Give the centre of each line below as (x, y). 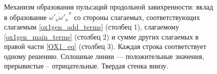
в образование (25, 17)
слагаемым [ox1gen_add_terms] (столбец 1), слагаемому (92, 26)
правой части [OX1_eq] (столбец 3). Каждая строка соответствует (105, 46)
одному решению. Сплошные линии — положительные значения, (104, 56)
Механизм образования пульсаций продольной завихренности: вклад (109, 6)
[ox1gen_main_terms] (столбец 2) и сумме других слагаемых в (101, 36)
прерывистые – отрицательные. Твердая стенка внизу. (86, 66)
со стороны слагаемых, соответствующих (137, 17)
